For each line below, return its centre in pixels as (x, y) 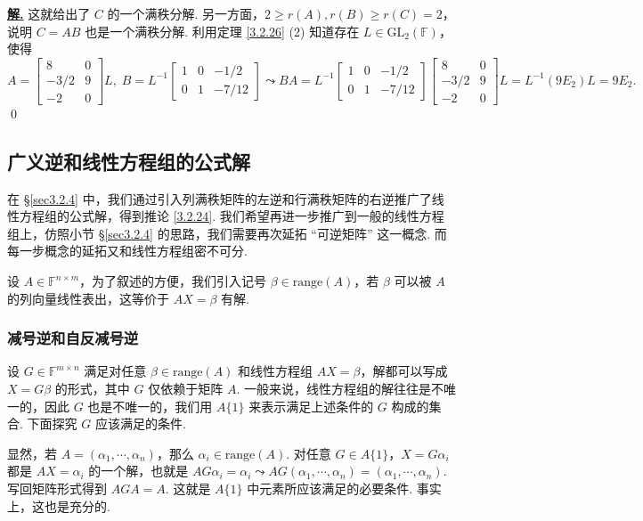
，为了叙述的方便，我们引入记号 (173, 281)
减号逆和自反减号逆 (73, 338)
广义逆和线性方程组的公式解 (129, 161)
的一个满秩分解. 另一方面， (186, 13)
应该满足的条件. (140, 423)
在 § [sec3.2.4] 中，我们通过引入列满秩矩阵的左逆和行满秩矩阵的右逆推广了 (220, 198)
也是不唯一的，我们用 (150, 406)
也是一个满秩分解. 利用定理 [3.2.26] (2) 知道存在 (222, 31)
